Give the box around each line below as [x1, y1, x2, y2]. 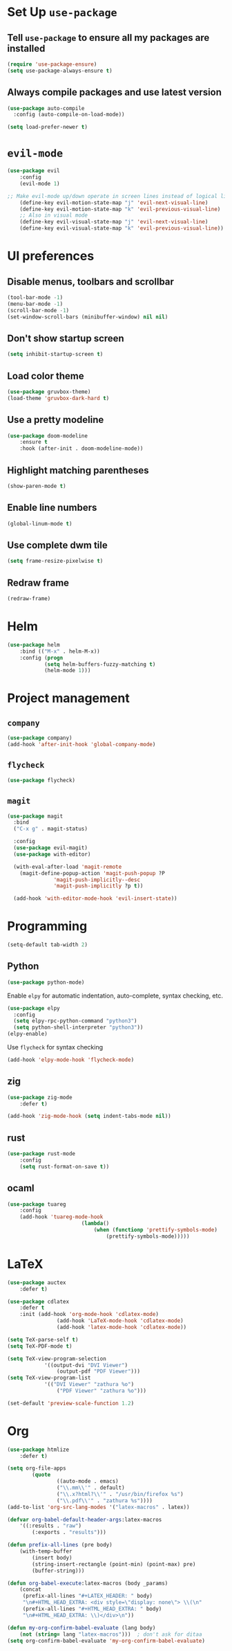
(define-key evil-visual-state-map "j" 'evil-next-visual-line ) [19, 219, 209, 226]
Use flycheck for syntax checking [7, 1043, 104, 1051]
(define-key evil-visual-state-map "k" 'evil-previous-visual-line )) [19, 225, 224, 232]
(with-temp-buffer [19, 1548, 72, 1555]
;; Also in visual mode [19, 212, 88, 219]
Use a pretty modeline [7, 414, 104, 426]
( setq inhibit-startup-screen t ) [7, 351, 104, 358]
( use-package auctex [7, 1279, 67, 1286]
